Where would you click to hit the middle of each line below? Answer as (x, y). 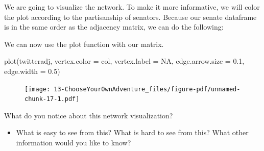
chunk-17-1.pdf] (52, 99)
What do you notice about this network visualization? (89, 115)
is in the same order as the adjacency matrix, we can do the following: (114, 27)
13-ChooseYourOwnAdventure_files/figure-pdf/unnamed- (147, 89)
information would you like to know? (74, 143)
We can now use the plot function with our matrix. (84, 44)
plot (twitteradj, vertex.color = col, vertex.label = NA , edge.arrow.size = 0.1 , (124, 61)
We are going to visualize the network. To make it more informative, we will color (132, 7)
